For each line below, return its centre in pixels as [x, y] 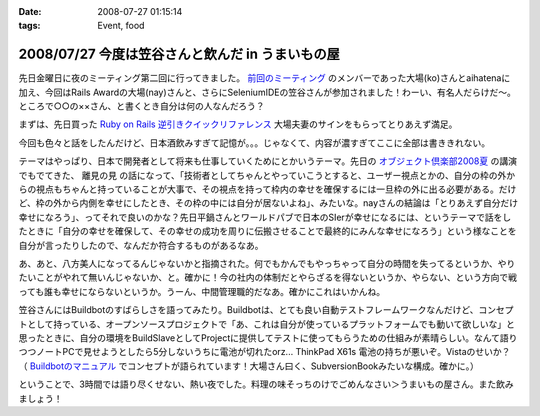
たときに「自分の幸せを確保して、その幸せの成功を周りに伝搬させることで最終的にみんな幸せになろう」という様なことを [267, 231]
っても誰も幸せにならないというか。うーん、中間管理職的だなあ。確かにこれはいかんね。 [202, 291]
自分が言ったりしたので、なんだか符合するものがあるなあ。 [141, 245]
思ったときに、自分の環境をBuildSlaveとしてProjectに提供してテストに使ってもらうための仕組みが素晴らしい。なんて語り [268, 337]
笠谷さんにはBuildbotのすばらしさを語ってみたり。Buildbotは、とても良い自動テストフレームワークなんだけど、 [248, 310]
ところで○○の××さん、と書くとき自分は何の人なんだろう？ [141, 106]
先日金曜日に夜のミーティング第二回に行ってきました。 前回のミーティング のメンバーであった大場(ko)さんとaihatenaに [264, 78]
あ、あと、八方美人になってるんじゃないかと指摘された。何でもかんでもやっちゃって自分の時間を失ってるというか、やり [267, 263]
